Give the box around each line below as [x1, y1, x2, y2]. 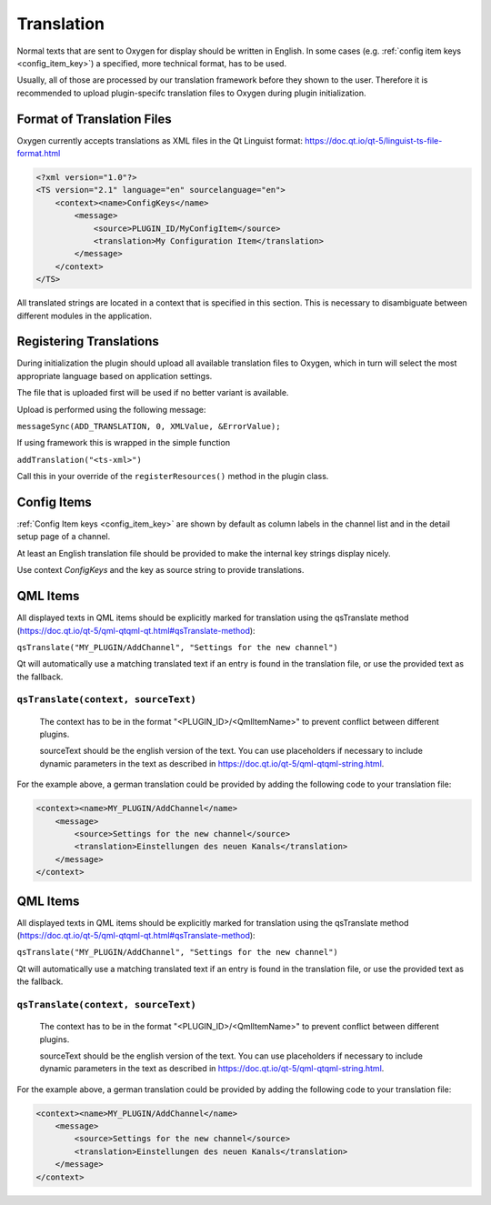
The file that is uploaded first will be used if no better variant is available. [16, 387, 289, 398]
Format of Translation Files [16, 111, 172, 126]
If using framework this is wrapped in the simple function [16, 437, 231, 448]
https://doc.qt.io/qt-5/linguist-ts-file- [305, 135, 443, 146]
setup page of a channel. [16, 531, 111, 542]
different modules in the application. [16, 310, 152, 321]
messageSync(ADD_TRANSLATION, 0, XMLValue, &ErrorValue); [16, 421, 281, 431]
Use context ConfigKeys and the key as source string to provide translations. [16, 565, 305, 576]
